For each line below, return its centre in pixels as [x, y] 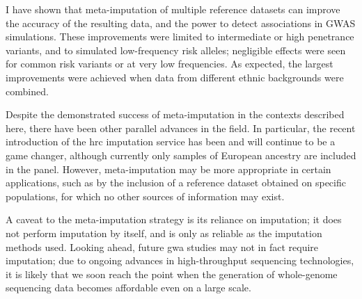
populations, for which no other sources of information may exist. [145, 196]
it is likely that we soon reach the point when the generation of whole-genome [172, 274]
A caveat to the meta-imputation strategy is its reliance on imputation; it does [174, 219]
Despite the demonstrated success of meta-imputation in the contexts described [175, 114]
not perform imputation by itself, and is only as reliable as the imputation [164, 233]
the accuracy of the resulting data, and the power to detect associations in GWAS [181, 23]
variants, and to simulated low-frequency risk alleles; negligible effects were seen [176, 50]
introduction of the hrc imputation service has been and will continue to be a [171, 142]
